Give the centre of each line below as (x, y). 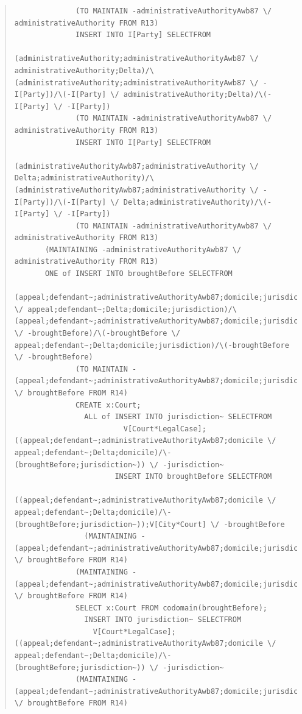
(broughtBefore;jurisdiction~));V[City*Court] (110, 524)
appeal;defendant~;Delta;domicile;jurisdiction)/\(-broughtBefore (152, 345)
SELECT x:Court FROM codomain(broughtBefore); (172, 608)
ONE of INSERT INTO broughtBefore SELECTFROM (139, 274)
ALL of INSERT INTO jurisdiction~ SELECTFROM (178, 417)
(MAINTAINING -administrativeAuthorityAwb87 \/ (143, 249)
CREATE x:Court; (108, 405)
